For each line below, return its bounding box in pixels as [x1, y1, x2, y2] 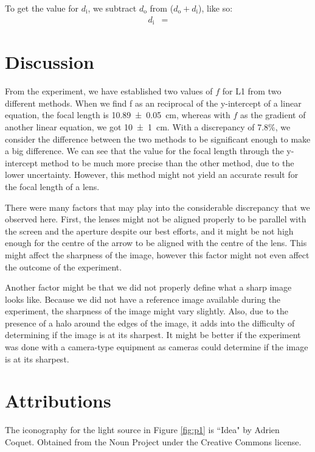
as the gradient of [240, 108, 306, 121]
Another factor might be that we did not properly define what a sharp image [5, 281, 292, 294]
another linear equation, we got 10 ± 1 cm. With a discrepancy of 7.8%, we [5, 120, 291, 133]
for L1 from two [222, 85, 282, 97]
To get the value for [5, 2, 78, 14]
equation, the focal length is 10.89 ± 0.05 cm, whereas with [5, 108, 230, 121]
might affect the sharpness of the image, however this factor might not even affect [5, 248, 310, 261]
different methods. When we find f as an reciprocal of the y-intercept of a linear [5, 96, 302, 109]
